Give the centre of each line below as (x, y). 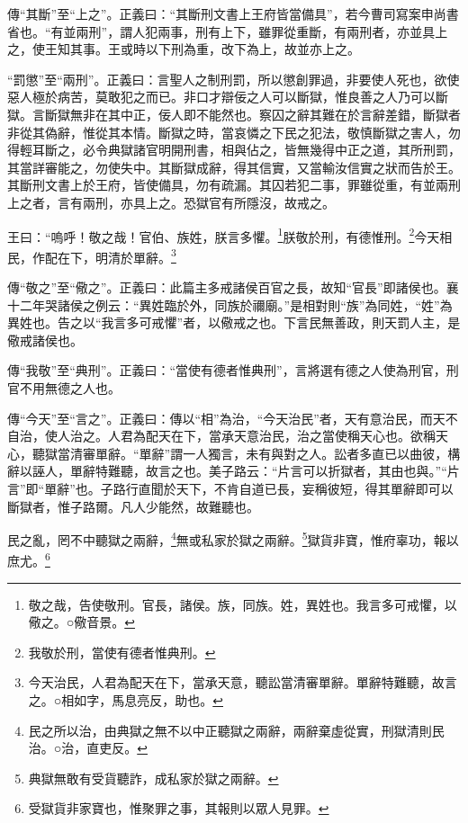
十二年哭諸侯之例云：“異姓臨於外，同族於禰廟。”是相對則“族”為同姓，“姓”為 (230, 304)
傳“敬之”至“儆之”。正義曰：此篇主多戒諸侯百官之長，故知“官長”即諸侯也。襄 (233, 287)
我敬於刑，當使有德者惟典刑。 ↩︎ (122, 652)
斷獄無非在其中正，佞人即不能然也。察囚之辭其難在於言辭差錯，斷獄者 (252, 114)
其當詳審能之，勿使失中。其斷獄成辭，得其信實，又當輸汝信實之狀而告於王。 (234, 167)
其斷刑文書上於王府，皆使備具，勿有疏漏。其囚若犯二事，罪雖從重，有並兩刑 (234, 185)
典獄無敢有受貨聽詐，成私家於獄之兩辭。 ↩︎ (153, 778)
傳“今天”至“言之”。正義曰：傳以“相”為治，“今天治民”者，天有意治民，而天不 (233, 418)
